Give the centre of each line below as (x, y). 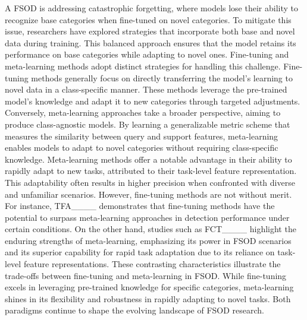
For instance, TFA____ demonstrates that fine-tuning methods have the (140, 206)
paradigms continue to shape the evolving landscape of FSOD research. (134, 310)
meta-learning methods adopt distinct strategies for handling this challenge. (143, 66)
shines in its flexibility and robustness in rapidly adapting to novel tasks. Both (148, 298)
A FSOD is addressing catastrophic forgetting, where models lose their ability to (151, 8)
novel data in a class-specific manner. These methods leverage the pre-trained (146, 89)
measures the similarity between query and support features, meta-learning (142, 136)
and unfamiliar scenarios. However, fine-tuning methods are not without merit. (148, 194)
